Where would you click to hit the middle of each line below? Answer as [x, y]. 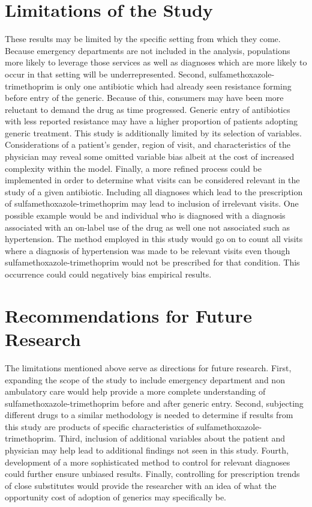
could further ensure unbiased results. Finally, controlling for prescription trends [152, 474]
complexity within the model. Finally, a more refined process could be [133, 168]
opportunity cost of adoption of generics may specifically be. [115, 497]
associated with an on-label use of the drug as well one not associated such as [148, 227]
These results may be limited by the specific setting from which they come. [143, 39]
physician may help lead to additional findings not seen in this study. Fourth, [147, 450]
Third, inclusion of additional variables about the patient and [172, 438]
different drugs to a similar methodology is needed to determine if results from [149, 415]
